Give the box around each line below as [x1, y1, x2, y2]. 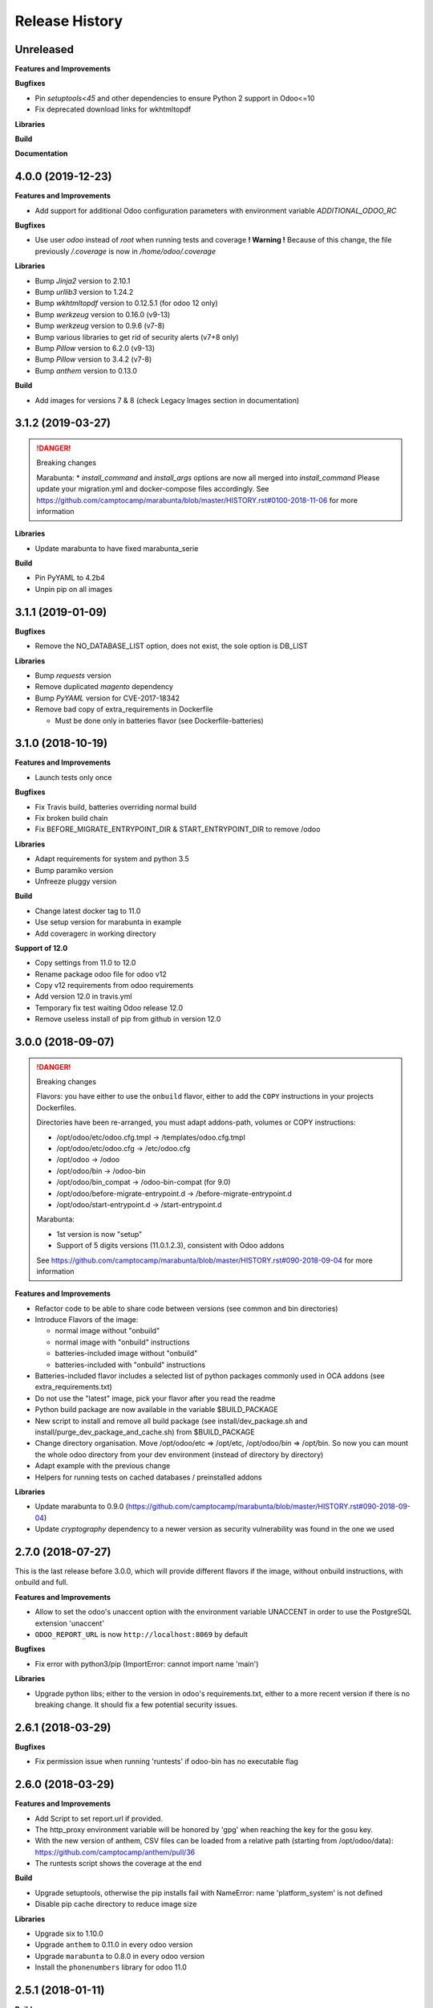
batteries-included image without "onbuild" [55, 1349, 198, 1358]
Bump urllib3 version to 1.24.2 [34, 288, 134, 297]
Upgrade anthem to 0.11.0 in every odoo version [34, 1940, 193, 1949]
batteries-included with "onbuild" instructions [55, 1360, 206, 1369]
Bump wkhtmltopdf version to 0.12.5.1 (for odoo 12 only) [34, 298, 218, 308]
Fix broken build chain [34, 813, 108, 822]
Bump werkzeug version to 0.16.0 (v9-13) [34, 309, 171, 319]
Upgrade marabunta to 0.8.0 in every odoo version [34, 1951, 204, 1961]
